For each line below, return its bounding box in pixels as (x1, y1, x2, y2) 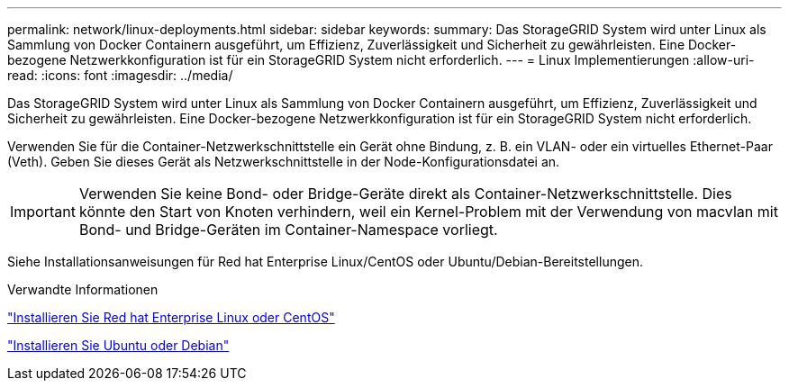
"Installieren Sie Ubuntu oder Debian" (7, 338, 230, 353)
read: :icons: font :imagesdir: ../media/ (7, 68, 233, 83)
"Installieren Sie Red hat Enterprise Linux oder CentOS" (7, 310, 335, 325)
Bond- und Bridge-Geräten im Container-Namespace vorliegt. (78, 221, 498, 239)
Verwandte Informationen (7, 282, 159, 297)
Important (10, 203, 76, 221)
